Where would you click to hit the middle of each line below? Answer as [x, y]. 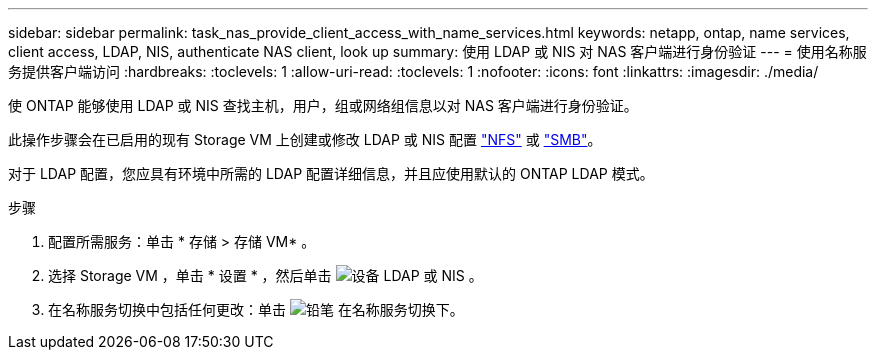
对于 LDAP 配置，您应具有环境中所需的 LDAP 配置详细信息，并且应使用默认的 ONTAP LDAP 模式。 [331, 173]
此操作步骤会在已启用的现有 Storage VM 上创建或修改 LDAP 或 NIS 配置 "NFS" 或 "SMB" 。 [305, 139]
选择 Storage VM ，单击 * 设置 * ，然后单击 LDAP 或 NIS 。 [265, 275]
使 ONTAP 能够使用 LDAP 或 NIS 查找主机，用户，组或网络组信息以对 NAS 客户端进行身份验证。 [323, 105]
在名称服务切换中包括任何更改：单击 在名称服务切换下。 [256, 309]
